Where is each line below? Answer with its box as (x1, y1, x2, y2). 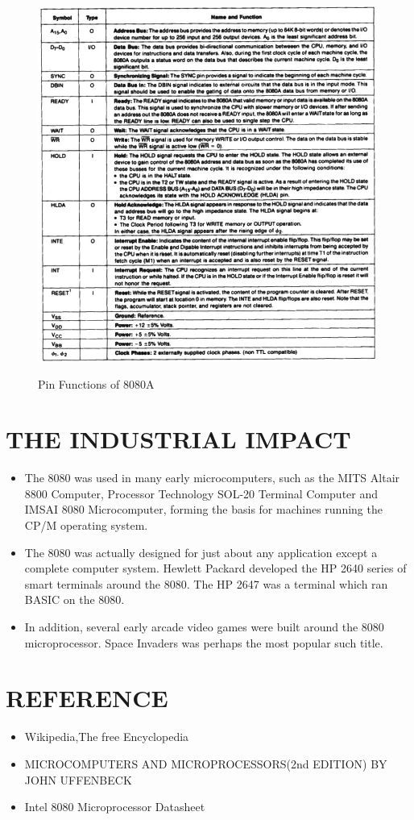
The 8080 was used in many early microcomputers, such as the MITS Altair (24, 469, 400, 486)
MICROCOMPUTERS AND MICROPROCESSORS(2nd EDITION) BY (24, 755, 387, 772)
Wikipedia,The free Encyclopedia (24, 728, 189, 745)
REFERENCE (6, 681, 168, 714)
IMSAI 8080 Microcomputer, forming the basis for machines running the (24, 501, 383, 518)
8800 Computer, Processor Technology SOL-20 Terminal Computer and (24, 485, 379, 502)
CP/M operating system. (24, 517, 148, 534)
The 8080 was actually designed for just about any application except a (24, 543, 378, 560)
